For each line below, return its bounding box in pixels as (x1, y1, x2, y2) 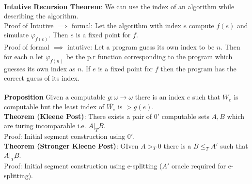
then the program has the (160, 63, 236, 73)
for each (4, 51, 28, 61)
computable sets (161, 111, 209, 121)
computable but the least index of (4, 101, 104, 112)
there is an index (135, 92, 185, 102)
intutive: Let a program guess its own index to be (67, 42, 215, 52)
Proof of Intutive (4, 20, 54, 30)
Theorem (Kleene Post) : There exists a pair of (4, 111, 152, 121)
